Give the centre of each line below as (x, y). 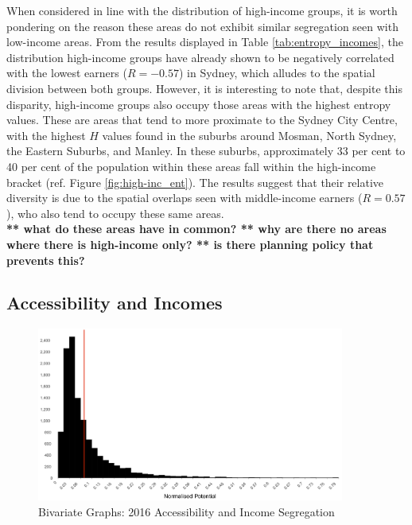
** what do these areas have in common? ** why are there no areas (196, 229)
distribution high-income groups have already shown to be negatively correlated (200, 57)
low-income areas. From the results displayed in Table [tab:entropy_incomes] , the (205, 42)
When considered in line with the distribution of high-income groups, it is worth (202, 10)
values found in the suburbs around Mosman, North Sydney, (249, 135)
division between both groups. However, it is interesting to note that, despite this (204, 88)
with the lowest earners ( (67, 73)
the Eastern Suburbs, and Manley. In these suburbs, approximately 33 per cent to (206, 151)
